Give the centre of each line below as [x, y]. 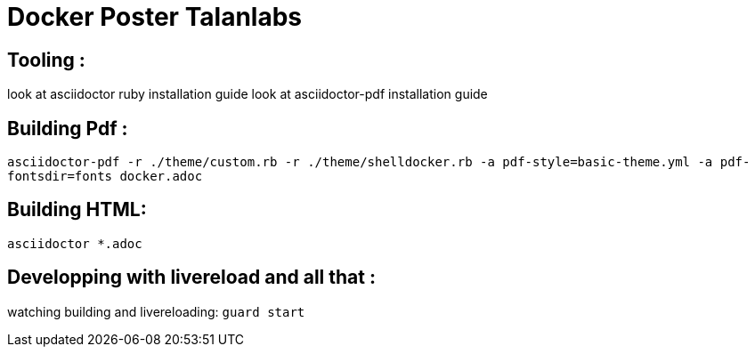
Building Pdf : [68, 128]
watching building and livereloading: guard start [156, 311]
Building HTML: [77, 210]
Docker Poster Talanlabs [154, 17]
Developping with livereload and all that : [191, 278]
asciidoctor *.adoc [75, 243]
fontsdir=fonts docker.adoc [105, 177]
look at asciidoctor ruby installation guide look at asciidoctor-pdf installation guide [248, 94]
